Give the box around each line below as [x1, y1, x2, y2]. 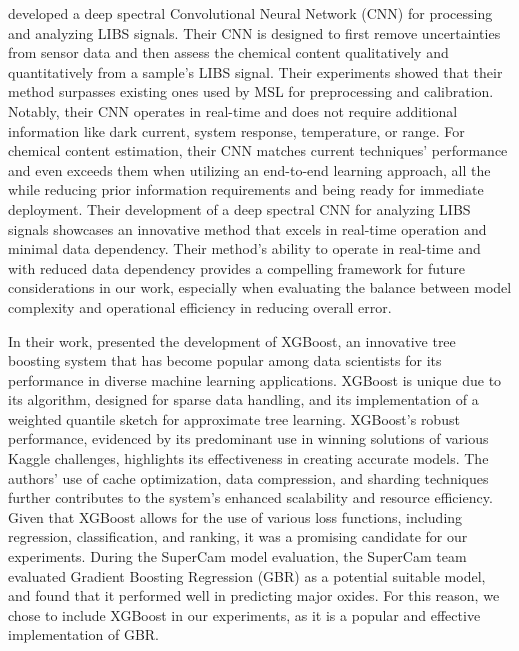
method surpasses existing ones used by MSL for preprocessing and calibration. [8, 81, 494, 102]
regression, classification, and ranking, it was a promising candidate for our [8, 526, 468, 547]
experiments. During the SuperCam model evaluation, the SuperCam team [8, 546, 467, 567]
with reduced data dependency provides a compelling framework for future [8, 257, 465, 278]
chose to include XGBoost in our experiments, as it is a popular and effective [8, 604, 481, 625]
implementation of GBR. [8, 624, 159, 645]
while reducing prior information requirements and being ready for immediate [8, 179, 484, 200]
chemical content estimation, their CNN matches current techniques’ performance [8, 140, 508, 161]
